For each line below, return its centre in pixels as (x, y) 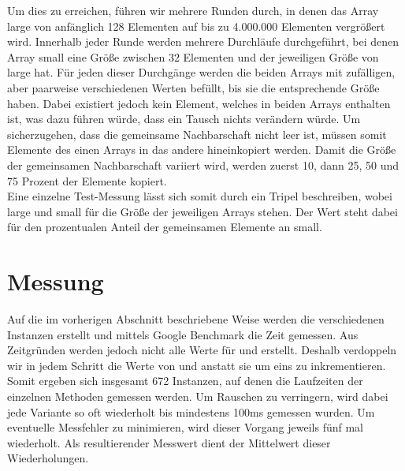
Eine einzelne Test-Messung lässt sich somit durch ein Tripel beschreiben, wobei (200, 196)
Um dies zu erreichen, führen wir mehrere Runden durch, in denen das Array (193, 10)
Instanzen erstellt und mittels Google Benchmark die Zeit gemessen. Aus (183, 334)
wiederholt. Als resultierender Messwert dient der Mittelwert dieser (169, 442)
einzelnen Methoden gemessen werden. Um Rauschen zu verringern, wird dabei (198, 396)
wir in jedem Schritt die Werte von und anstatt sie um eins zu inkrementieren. (197, 365)
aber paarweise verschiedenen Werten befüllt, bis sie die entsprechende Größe (193, 87)
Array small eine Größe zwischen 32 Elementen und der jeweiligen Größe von (193, 56)
